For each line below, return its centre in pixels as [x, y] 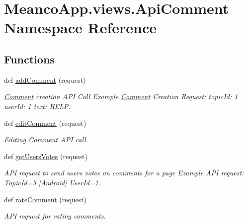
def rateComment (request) [45, 199]
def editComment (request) [45, 123]
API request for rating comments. [55, 216]
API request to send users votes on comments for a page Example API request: [124, 173]
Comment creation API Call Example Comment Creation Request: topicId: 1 [121, 96]
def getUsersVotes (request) [46, 156]
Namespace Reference [80, 28]
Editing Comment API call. [46, 140]
